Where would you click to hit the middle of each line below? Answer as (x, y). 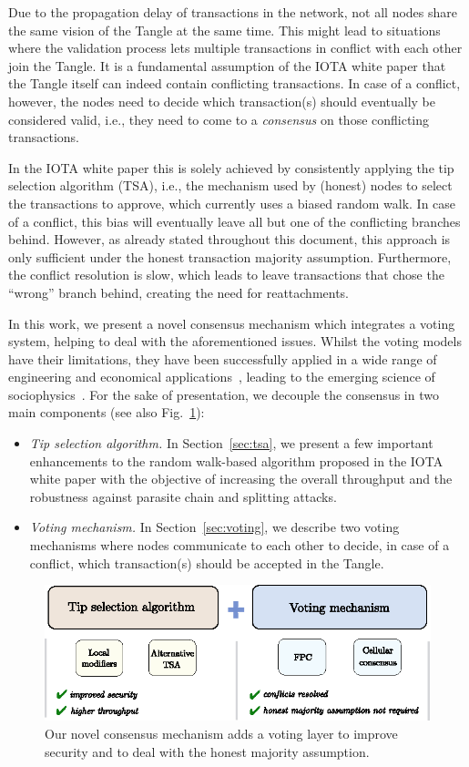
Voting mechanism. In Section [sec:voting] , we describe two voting (214, 527)
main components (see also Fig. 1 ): (107, 412)
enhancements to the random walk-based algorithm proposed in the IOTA (236, 460)
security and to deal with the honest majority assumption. (207, 751)
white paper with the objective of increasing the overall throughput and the (241, 479)
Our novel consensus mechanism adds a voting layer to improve (221, 733)
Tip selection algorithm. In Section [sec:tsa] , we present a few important (231, 443)
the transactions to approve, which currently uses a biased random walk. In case (232, 203)
